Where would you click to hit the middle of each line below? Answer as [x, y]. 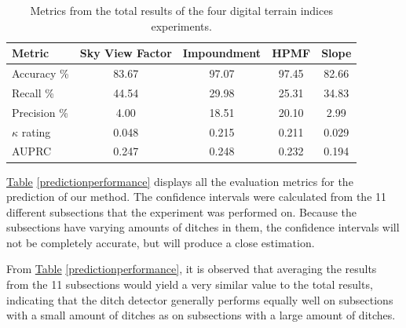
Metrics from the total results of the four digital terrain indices [181, 10]
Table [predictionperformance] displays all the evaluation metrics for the [180, 181]
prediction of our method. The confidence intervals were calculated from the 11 [197, 197]
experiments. [181, 26]
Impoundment [222, 53]
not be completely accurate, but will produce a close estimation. [161, 242]
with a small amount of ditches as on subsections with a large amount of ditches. [201, 315]
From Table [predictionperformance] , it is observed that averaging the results [192, 269]
